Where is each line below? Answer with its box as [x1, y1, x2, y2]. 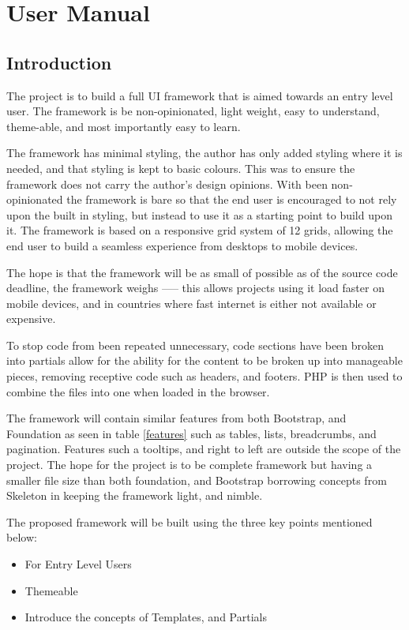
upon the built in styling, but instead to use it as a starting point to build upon [6, 206, 392, 223]
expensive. [6, 310, 56, 327]
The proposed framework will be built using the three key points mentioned [6, 513, 373, 530]
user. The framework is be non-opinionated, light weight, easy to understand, [6, 103, 380, 119]
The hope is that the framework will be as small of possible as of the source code [6, 264, 398, 280]
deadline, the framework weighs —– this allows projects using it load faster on [6, 279, 385, 296]
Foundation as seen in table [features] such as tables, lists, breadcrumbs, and [6, 425, 377, 441]
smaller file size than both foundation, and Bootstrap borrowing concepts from [6, 471, 387, 488]
